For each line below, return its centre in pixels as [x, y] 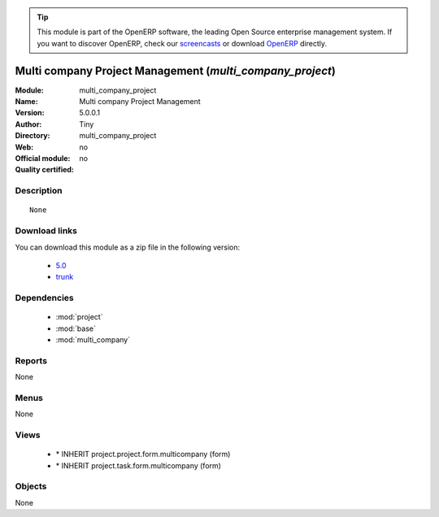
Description [39, 191]
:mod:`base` [76, 328]
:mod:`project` [79, 317]
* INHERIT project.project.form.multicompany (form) [143, 454]
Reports [31, 360]
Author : [28, 124]
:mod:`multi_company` [93, 340]
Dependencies [45, 298]
